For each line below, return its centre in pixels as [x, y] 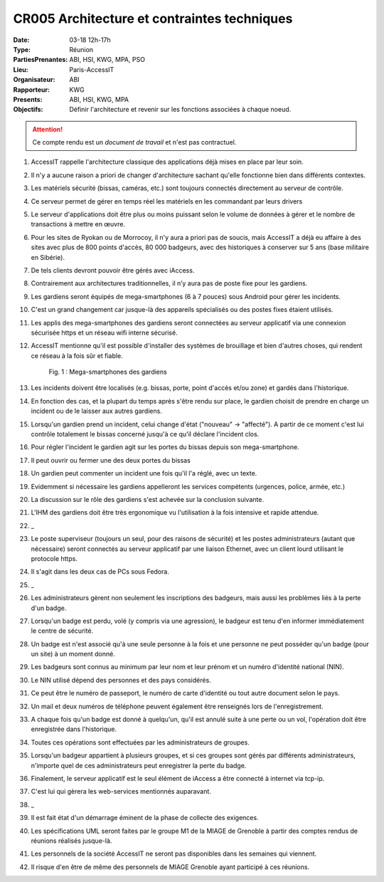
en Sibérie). [48, 257]
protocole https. [54, 558]
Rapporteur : [31, 90]
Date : [21, 40]
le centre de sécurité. [62, 631]
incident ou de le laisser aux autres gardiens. [97, 411]
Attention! [48, 129]
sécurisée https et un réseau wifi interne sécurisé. [104, 332]
